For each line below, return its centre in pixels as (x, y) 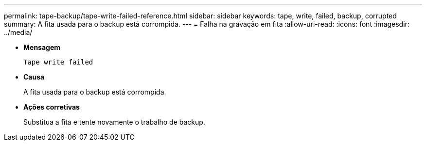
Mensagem (42, 47)
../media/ (18, 32)
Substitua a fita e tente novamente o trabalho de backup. (114, 122)
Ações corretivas (52, 107)
